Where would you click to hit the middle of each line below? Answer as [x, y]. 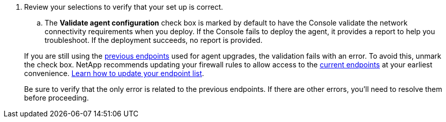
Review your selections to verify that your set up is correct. [124, 7]
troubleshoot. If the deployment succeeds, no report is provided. [154, 40]
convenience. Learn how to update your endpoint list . [114, 73]
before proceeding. [57, 98]
